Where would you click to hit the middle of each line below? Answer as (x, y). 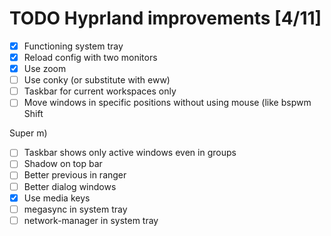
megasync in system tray (75, 209)
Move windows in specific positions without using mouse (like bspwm (167, 103)
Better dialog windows (70, 186)
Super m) (28, 133)
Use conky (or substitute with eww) (97, 80)
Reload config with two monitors (90, 57)
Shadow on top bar (63, 164)
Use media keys (57, 198)
